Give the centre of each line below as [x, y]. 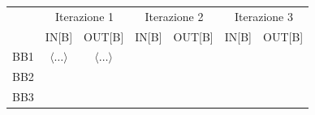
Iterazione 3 [263, 16]
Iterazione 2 [174, 16]
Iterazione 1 [85, 16]
